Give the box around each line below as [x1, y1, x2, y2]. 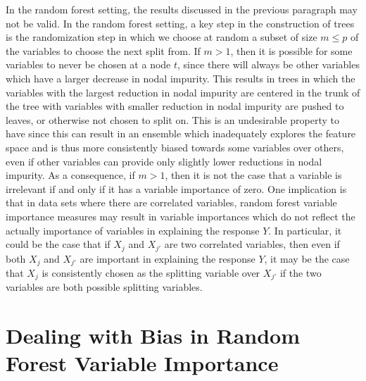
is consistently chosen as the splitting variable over [42, 266, 260, 280]
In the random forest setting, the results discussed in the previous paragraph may [6, 2, 358, 16]
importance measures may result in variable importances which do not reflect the [6, 208, 355, 223]
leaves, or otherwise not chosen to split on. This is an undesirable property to [6, 112, 339, 127]
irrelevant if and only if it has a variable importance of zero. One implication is [6, 181, 347, 196]
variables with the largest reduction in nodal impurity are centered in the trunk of [6, 85, 360, 99]
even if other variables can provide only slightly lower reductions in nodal [6, 154, 322, 168]
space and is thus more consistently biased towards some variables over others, [6, 139, 344, 154]
